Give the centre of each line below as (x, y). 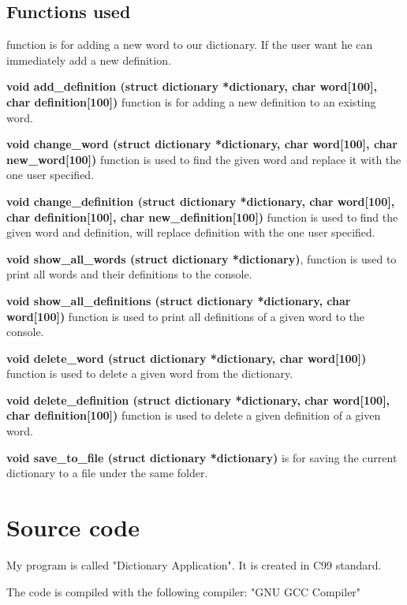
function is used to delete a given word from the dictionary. (150, 373)
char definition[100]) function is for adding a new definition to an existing (191, 101)
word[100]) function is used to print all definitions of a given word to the (186, 316)
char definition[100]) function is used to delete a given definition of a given (194, 415)
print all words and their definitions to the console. (129, 274)
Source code (73, 527)
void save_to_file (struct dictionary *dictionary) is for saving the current (202, 457)
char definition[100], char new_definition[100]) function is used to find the (202, 217)
